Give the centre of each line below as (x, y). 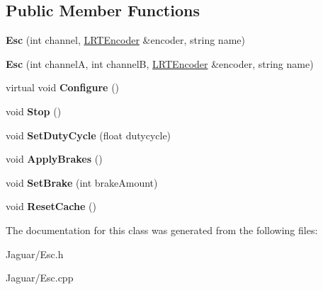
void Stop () (34, 111)
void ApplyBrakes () (54, 159)
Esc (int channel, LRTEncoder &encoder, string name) (125, 40)
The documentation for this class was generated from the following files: (162, 230)
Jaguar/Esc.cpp (40, 278)
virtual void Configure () (63, 87)
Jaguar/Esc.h (35, 254)
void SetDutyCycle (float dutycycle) (89, 135)
